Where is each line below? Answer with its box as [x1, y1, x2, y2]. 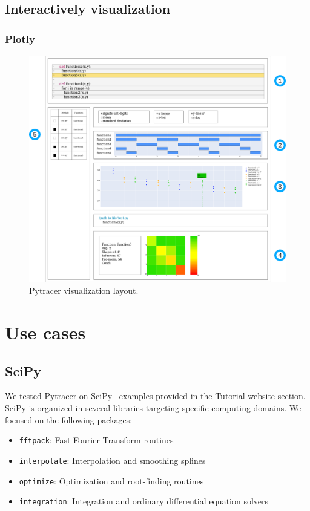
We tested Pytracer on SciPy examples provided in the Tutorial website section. [5, 389, 306, 402]
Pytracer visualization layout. [29, 284, 139, 297]
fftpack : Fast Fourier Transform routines [19, 434, 174, 446]
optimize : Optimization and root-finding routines [19, 474, 204, 487]
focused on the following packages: [5, 413, 133, 426]
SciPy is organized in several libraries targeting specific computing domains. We [5, 402, 302, 414]
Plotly [5, 31, 35, 46]
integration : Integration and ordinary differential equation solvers [19, 495, 269, 507]
